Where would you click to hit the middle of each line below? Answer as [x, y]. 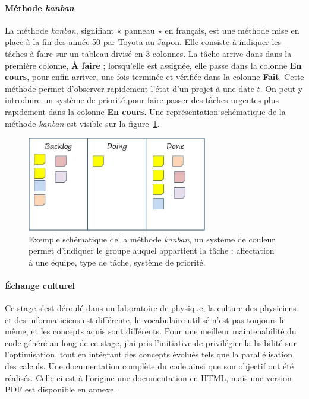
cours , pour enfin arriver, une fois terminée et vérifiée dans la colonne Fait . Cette [154, 77]
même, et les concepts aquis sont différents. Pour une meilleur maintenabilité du [151, 331]
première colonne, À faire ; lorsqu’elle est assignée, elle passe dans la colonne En [153, 65]
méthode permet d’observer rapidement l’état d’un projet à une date [130, 88]
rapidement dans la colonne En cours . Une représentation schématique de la [145, 111]
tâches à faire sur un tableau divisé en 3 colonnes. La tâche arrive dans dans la [148, 53]
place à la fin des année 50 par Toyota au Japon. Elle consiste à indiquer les [143, 42]
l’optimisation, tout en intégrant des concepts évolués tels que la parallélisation [149, 354]
